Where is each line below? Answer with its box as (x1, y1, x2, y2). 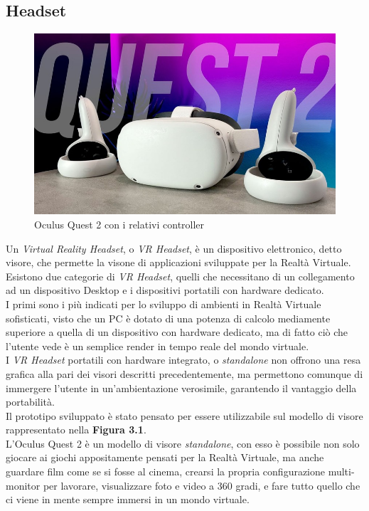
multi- (328, 464, 355, 479)
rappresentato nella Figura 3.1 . (6, 422, 146, 437)
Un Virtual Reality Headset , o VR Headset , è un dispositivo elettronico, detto (6, 241, 342, 255)
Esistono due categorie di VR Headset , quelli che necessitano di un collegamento (6, 268, 355, 283)
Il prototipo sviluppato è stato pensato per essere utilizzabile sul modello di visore (6, 408, 363, 423)
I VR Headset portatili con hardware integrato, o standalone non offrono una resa (6, 352, 361, 367)
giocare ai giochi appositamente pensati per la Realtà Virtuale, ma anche (6, 450, 324, 465)
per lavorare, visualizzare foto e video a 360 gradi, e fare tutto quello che (43, 478, 360, 492)
